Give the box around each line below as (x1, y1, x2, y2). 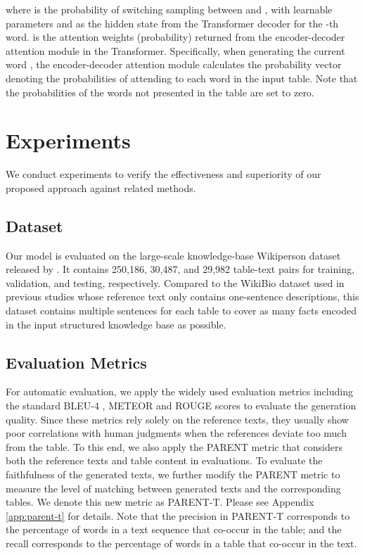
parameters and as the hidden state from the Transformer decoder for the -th (6, 15, 339, 30)
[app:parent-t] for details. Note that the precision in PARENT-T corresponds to (6, 508, 350, 523)
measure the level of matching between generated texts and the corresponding (6, 480, 341, 495)
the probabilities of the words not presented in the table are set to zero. (6, 84, 314, 99)
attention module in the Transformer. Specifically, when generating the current (6, 43, 345, 58)
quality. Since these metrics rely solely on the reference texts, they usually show (6, 412, 349, 426)
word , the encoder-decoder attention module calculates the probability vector (6, 57, 342, 72)
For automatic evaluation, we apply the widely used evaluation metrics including (6, 384, 353, 399)
